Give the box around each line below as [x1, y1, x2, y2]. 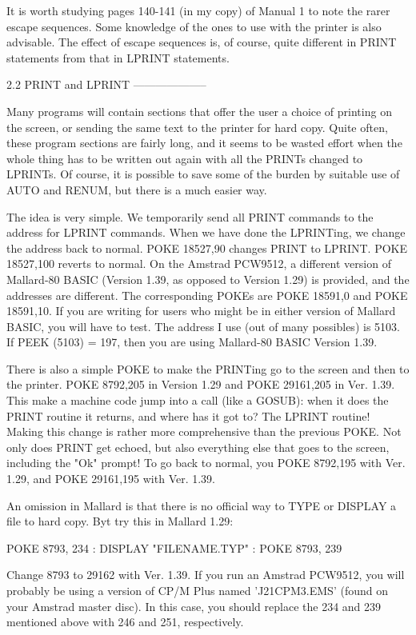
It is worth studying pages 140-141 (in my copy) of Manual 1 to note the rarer [6, 2, 390, 18]
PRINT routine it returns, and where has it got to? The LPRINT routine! [6, 407, 370, 424]
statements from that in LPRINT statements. [6, 49, 230, 66]
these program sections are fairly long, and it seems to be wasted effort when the [6, 134, 402, 151]
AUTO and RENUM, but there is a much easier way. [6, 181, 267, 198]
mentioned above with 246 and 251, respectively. [6, 613, 244, 630]
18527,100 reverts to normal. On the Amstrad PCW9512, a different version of [6, 255, 391, 272]
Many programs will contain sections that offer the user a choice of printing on [6, 102, 392, 119]
